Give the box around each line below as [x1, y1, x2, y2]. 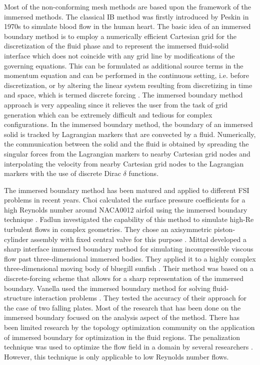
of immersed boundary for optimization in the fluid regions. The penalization [4, 331, 240, 342]
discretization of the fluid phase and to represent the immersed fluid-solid [4, 40, 229, 51]
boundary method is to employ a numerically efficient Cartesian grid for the [4, 30, 237, 41]
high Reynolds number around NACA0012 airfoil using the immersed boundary [4, 204, 247, 214]
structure [4, 292, 32, 303]
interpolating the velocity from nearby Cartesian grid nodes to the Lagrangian [4, 158, 244, 168]
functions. [128, 168, 159, 178]
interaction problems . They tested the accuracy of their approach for [34, 292, 247, 303]
